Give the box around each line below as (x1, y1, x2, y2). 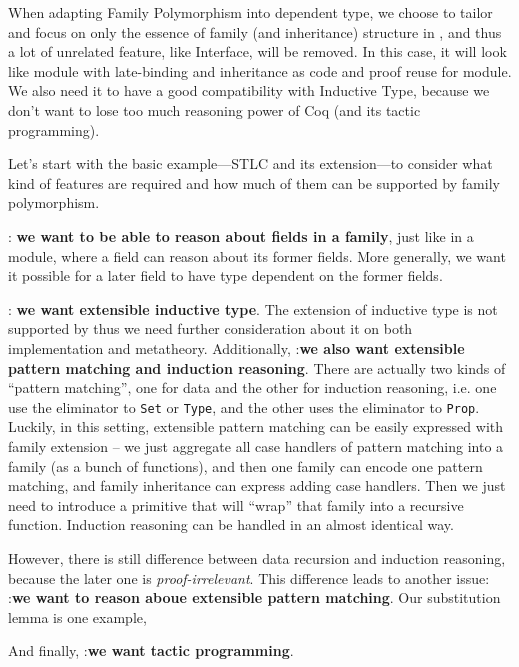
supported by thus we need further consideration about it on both (8, 318, 413, 339)
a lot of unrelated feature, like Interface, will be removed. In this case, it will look (8, 41, 507, 62)
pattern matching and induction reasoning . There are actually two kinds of (8, 357, 506, 378)
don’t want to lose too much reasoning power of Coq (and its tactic (8, 99, 421, 120)
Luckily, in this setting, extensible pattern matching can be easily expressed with (8, 416, 504, 437)
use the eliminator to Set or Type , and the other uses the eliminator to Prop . (8, 396, 480, 417)
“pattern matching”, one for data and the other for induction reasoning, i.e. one (8, 377, 497, 398)
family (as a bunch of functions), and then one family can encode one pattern (8, 455, 483, 476)
